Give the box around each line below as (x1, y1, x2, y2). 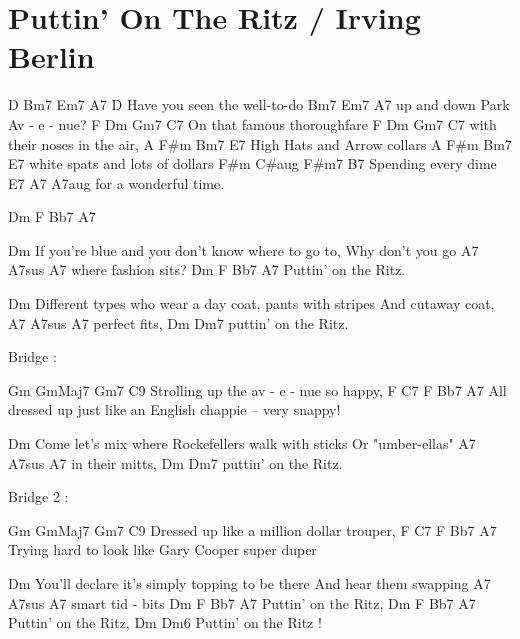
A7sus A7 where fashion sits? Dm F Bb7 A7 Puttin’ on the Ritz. (8, 259, 406, 280)
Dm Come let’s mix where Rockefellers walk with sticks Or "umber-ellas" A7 (8, 433, 476, 454)
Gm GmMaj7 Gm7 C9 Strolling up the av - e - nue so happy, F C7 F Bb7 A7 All (8, 379, 507, 400)
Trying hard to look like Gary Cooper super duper (8, 539, 317, 560)
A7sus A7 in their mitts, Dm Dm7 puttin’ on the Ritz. (8, 452, 343, 473)
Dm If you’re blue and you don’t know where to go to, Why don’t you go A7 (8, 239, 479, 260)
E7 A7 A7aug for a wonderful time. (8, 172, 225, 193)
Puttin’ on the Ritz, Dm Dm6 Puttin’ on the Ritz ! (8, 612, 322, 633)
